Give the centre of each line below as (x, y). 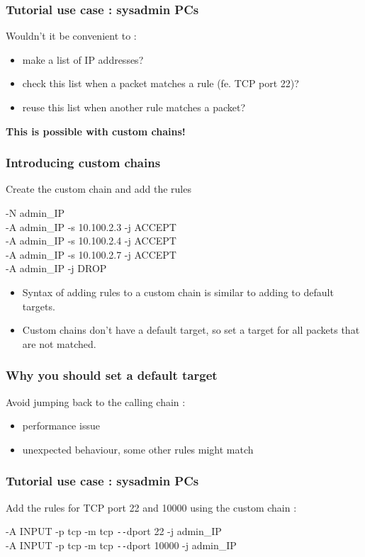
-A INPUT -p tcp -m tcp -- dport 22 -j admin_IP (114, 531)
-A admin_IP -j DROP (56, 268)
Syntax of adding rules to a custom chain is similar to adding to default (178, 292)
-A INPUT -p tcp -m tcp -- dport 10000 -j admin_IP (121, 545)
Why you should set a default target (112, 375)
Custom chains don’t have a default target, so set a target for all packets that (191, 330)
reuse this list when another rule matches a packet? (134, 107)
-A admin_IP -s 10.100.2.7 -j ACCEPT (91, 254)
